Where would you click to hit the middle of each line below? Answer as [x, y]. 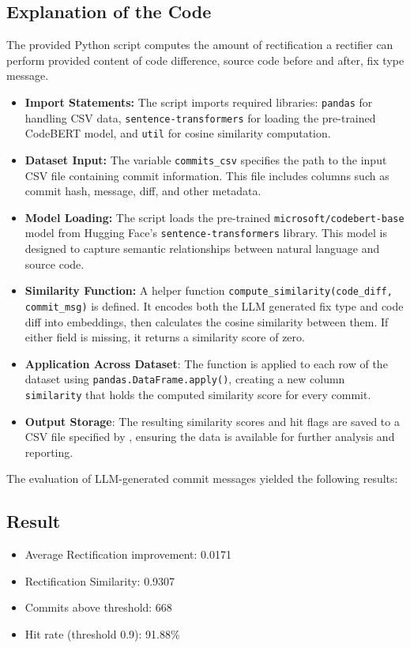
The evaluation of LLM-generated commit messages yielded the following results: [202, 478]
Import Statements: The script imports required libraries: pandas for [199, 102]
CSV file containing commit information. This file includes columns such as [207, 175]
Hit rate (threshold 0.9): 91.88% [102, 634]
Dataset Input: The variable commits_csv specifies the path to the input [206, 159]
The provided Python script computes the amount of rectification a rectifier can [200, 45]
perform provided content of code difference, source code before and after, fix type [205, 60]
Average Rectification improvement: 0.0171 [128, 554]
